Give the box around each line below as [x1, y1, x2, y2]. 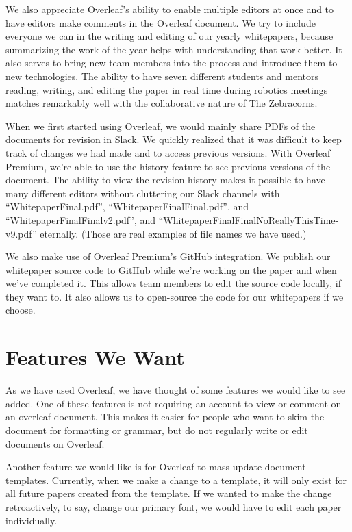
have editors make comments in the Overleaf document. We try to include [5, 15, 316, 29]
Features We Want [5, 343, 185, 371]
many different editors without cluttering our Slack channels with [5, 186, 280, 200]
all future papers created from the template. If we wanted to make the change [5, 486, 332, 501]
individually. [5, 513, 58, 527]
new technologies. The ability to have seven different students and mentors [5, 68, 318, 83]
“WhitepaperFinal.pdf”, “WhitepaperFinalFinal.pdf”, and [5, 199, 249, 214]
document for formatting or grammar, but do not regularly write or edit [5, 422, 308, 437]
